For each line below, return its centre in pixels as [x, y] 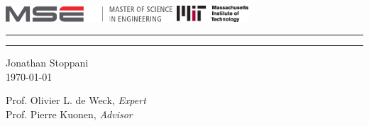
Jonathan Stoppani [47, 63]
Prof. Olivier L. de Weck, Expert [76, 100]
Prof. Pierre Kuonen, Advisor [69, 114]
